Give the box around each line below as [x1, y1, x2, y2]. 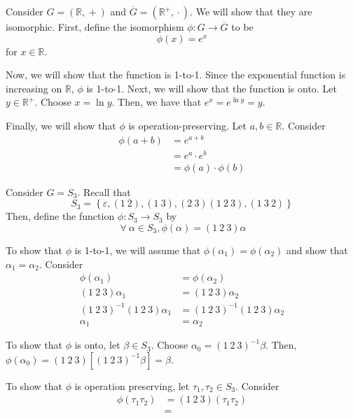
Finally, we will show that [6, 118, 116, 132]
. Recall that [77, 184, 131, 199]
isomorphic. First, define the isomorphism [6, 20, 184, 34]
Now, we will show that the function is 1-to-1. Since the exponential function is [6, 67, 346, 82]
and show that [286, 243, 348, 257]
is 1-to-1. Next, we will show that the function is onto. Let [86, 81, 337, 95]
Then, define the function [6, 209, 115, 223]
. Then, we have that [111, 95, 202, 109]
